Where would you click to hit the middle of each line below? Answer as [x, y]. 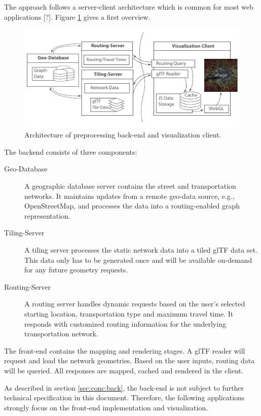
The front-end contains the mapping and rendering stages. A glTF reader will [125, 350]
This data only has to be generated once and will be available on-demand [138, 259]
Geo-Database [26, 169]
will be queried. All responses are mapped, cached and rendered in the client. [124, 370]
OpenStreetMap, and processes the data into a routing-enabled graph [132, 206]
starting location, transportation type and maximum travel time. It [129, 314]
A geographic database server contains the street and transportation [130, 186]
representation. [47, 215]
